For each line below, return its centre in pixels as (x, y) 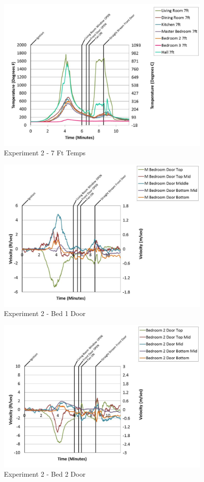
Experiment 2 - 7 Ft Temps (45, 153)
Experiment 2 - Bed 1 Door (45, 313)
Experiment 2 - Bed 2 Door (45, 474)
